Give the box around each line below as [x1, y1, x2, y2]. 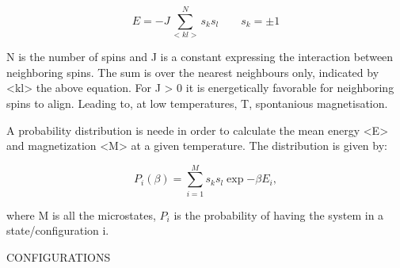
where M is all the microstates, [6, 206, 156, 223]
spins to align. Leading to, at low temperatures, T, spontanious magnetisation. [6, 94, 388, 111]
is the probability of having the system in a [173, 206, 384, 223]
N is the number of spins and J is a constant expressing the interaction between [6, 48, 394, 65]
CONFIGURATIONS [6, 249, 111, 265]
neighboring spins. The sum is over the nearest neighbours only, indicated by [6, 63, 379, 80]
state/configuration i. [6, 222, 109, 239]
